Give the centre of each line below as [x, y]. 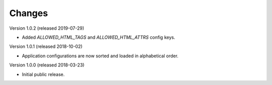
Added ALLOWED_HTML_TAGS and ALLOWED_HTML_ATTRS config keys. [99, 37]
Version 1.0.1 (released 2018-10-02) [46, 47]
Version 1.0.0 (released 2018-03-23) [47, 65]
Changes [28, 13]
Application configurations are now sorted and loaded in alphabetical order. [100, 56]
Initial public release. [43, 74]
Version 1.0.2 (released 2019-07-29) [47, 28]
